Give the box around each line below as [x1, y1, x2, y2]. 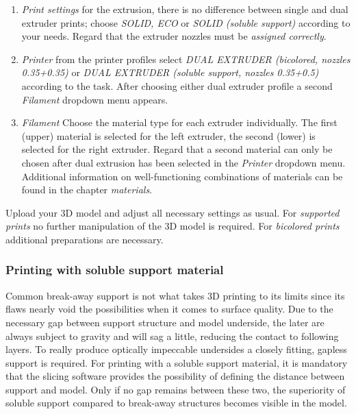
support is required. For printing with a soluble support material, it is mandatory [5, 355, 348, 369]
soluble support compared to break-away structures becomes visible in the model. [5, 395, 347, 410]
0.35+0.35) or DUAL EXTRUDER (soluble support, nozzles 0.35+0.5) [21, 65, 319, 80]
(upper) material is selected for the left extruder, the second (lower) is [21, 128, 316, 143]
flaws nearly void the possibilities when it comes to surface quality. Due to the [5, 302, 333, 316]
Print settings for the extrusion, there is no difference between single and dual [21, 2, 348, 16]
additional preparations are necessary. [5, 232, 164, 246]
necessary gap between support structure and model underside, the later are [5, 315, 325, 329]
